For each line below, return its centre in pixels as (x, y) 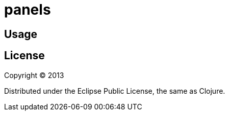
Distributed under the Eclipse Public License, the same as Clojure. (115, 91)
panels (28, 10)
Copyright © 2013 (34, 75)
